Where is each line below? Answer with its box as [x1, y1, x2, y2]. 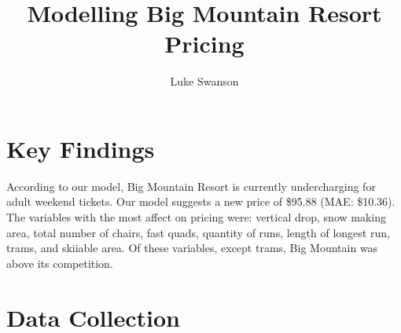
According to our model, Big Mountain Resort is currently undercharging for [6, 177, 376, 194]
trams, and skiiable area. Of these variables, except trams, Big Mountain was [6, 240, 378, 256]
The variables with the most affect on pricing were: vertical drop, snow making [6, 209, 386, 225]
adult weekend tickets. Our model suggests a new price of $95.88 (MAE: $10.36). [6, 193, 395, 210]
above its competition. [6, 254, 113, 271]
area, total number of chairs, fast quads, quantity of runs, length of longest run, [6, 224, 390, 240]
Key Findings [6, 132, 155, 164]
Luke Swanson [170, 73, 239, 90]
